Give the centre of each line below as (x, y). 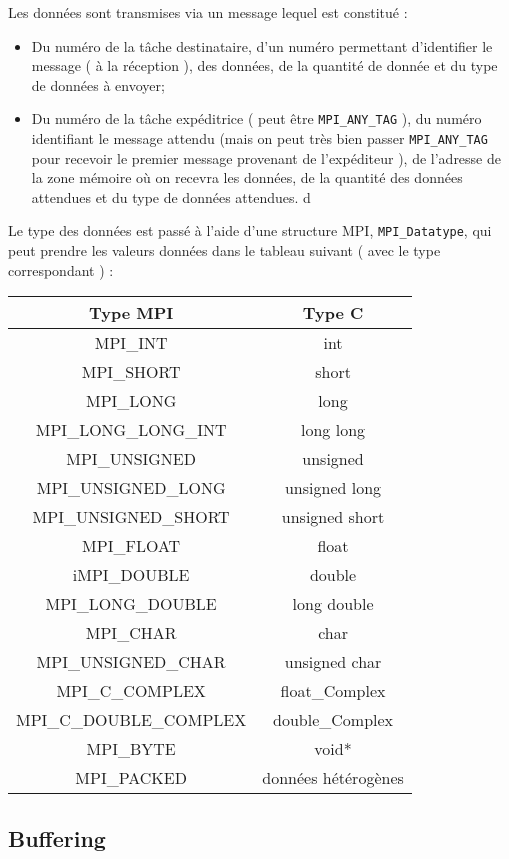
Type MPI (131, 313)
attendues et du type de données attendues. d (171, 196)
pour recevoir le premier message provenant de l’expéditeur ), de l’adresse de (266, 157)
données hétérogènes (333, 778)
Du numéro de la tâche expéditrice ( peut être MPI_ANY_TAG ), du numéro (256, 118)
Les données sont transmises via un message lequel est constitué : (208, 12)
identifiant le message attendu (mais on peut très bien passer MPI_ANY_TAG (259, 138)
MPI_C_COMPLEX (131, 691)
